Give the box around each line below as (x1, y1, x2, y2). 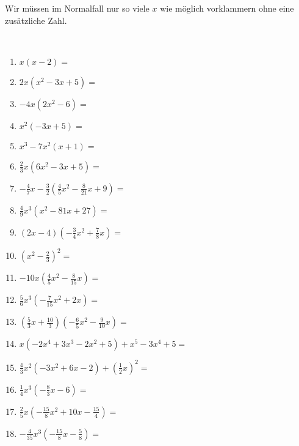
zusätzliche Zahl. (5, 13, 67, 26)
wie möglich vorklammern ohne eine (160, 2, 294, 14)
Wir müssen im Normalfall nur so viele (5, 2, 149, 14)
